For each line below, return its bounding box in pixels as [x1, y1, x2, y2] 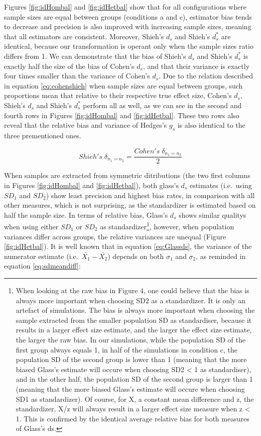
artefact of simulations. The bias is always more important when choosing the [16, 305, 255, 315]
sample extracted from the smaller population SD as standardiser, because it [16, 314, 252, 325]
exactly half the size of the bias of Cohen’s [4, 60, 135, 71]
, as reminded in [196, 250, 246, 261]
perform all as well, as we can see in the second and [83, 100, 242, 110]
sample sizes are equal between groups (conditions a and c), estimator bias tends [4, 11, 252, 22]
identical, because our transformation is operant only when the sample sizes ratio [4, 41, 253, 51]
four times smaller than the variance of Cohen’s [4, 70, 150, 81]
